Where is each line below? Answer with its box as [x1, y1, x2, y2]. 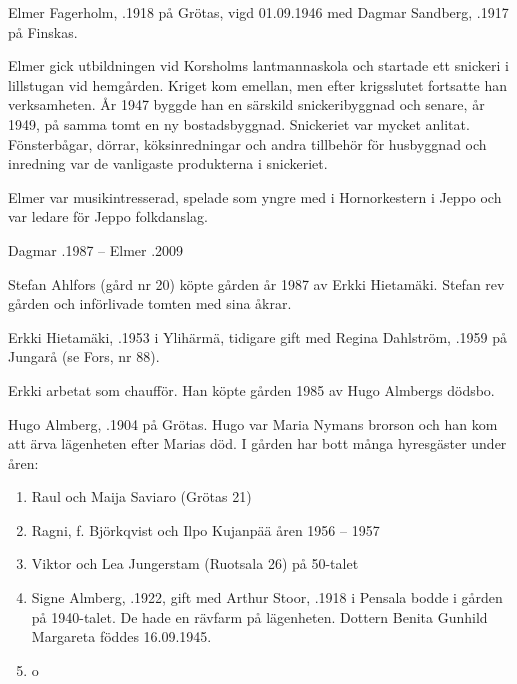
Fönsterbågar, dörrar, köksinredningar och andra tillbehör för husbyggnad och [8, 133, 487, 154]
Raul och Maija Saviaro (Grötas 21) [31, 486, 252, 507]
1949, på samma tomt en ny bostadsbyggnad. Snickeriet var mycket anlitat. [8, 113, 470, 134]
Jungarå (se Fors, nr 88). [8, 346, 160, 367]
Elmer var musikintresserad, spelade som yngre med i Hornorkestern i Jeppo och [8, 186, 502, 207]
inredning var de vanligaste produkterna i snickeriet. [8, 153, 328, 174]
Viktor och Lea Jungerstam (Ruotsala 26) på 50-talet [31, 553, 359, 574]
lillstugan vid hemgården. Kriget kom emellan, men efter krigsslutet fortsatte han [8, 74, 508, 95]
